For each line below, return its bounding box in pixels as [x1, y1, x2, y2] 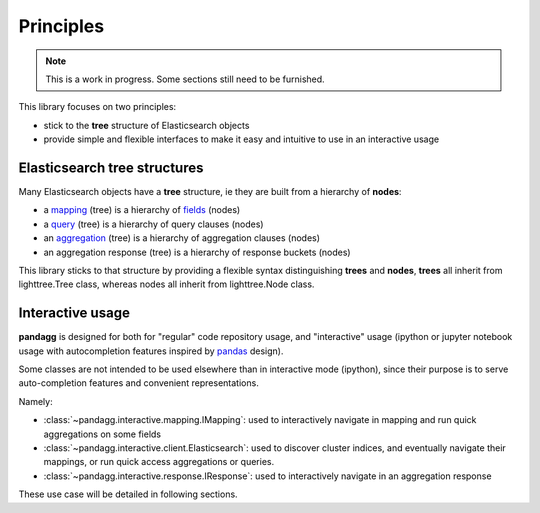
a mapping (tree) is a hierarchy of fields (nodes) [43, 204, 241, 216]
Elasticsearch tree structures [18, 159, 204, 176]
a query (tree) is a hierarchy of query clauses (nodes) [43, 218, 264, 230]
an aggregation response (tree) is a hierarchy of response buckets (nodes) [43, 246, 351, 258]
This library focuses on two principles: [18, 101, 177, 113]
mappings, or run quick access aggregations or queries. [43, 456, 275, 468]
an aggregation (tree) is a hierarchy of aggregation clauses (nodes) [43, 232, 320, 244]
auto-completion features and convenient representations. [18, 377, 259, 389]
